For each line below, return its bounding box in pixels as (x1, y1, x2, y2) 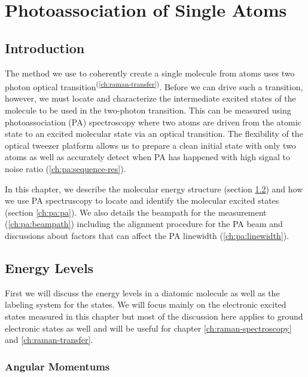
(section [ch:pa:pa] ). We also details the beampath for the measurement (5, 206, 267, 218)
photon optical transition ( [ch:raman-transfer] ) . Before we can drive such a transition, (5, 79, 303, 93)
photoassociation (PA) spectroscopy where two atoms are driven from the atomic (5, 115, 301, 128)
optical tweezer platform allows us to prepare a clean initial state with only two (5, 139, 296, 151)
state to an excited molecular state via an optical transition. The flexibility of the (5, 127, 303, 140)
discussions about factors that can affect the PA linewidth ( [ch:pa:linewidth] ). (5, 229, 289, 241)
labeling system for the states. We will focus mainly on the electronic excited (5, 298, 286, 311)
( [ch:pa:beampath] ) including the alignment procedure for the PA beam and (5, 217, 283, 230)
